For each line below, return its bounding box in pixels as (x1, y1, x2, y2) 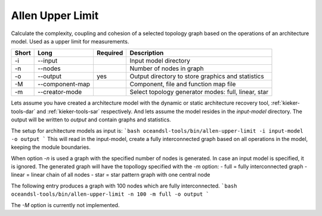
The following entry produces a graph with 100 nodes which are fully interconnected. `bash (11, 182, 237, 189)
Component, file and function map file (129, 80, 236, 89)
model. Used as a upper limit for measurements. (11, 37, 129, 45)
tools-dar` (11, 108, 36, 115)
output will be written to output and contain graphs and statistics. (11, 116, 171, 123)
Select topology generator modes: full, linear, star (129, 88, 268, 96)
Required (96, 49, 123, 57)
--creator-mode (38, 88, 82, 96)
